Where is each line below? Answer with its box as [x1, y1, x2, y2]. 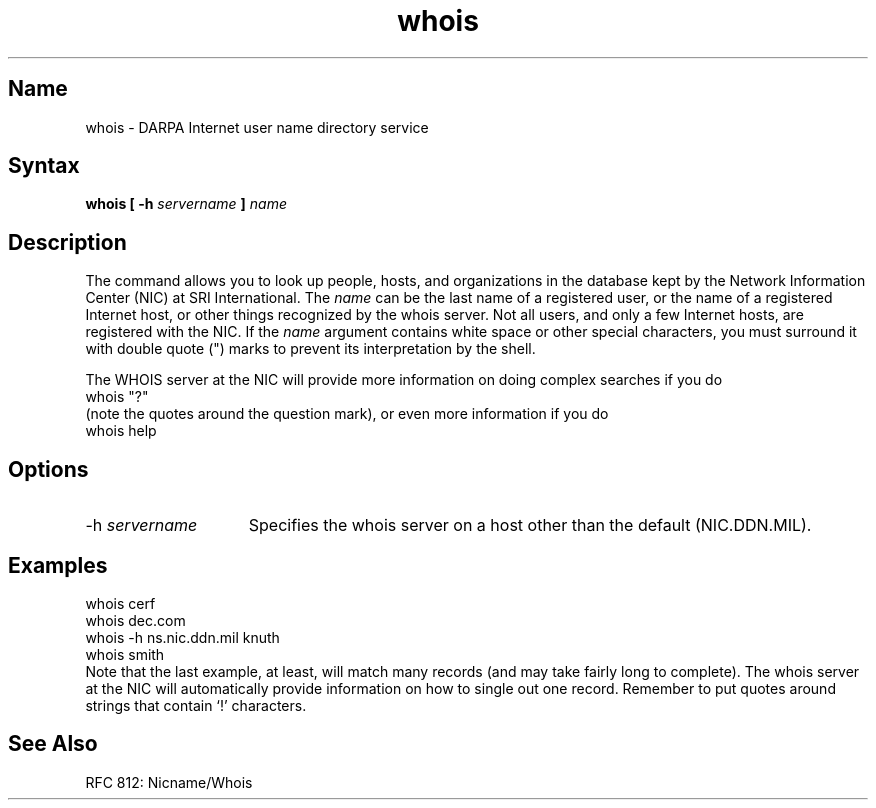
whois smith [85, 645, 165, 663]
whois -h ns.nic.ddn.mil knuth [85, 628, 280, 646]
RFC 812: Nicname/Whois [85, 773, 253, 791]
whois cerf [85, 594, 156, 612]
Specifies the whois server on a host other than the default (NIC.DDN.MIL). [248, 515, 812, 536]
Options [8, 456, 89, 482]
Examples [8, 552, 108, 578]
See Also [8, 731, 98, 757]
